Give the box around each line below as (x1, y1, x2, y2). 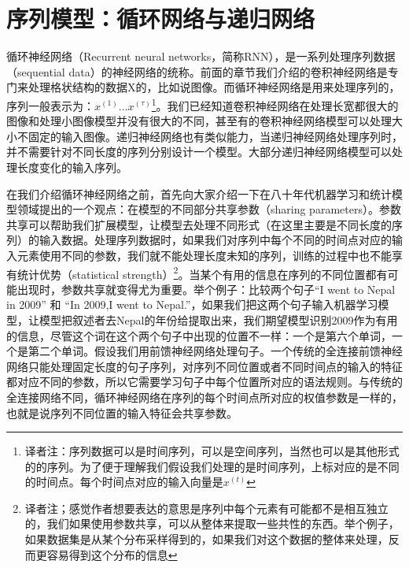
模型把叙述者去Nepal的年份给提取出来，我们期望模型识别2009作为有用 (39, 311, 398, 328)
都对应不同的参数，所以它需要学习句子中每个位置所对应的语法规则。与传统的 (6, 373, 403, 390)
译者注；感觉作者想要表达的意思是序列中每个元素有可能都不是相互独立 (24, 499, 389, 516)
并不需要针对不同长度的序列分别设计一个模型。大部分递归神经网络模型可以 (6, 143, 392, 160)
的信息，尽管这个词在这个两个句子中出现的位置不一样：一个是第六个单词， (6, 327, 392, 343)
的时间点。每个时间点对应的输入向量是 (24, 473, 223, 490)
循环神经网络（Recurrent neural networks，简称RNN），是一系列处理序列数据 (6, 48, 396, 65)
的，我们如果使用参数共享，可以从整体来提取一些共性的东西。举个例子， (24, 515, 400, 532)
